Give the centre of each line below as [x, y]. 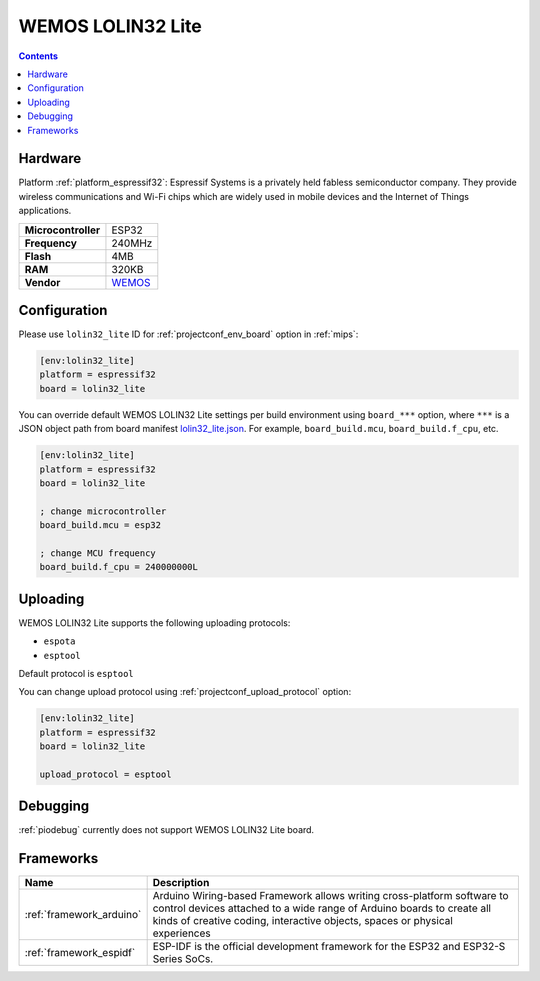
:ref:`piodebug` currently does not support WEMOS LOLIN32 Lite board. [166, 830]
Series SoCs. [183, 959]
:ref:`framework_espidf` [80, 953]
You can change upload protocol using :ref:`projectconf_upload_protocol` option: [185, 692]
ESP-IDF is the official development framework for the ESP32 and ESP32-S [329, 947]
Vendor [42, 282]
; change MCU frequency [98, 553]
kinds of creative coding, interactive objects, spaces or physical [303, 921]
